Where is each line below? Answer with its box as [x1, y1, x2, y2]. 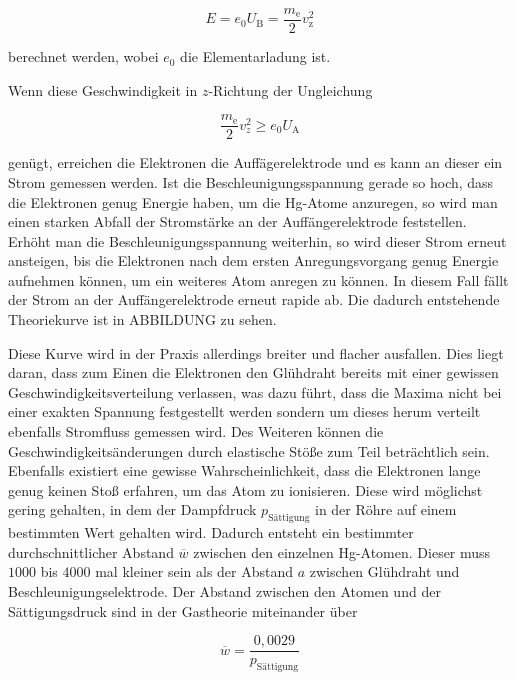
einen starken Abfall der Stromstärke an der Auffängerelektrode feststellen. [8, 211, 467, 232]
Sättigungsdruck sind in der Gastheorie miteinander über [8, 600, 358, 621]
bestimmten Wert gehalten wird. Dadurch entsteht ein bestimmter [8, 522, 414, 543]
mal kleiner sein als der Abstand [95, 561, 294, 582]
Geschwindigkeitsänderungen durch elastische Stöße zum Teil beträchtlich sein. [8, 440, 490, 461]
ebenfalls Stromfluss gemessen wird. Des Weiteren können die [8, 421, 384, 442]
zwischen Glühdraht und [309, 561, 460, 582]
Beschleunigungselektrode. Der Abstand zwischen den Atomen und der [8, 580, 441, 601]
